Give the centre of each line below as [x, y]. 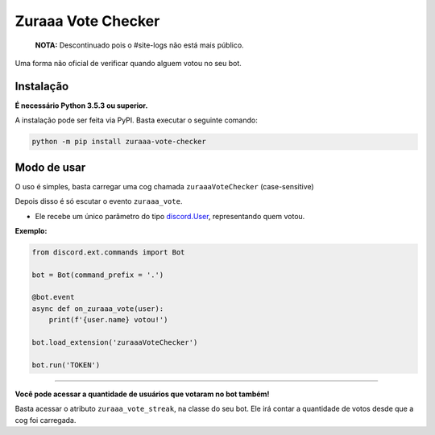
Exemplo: [31, 230]
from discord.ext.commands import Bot [108, 252]
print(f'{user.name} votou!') [108, 320]
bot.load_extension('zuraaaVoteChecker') [115, 342]
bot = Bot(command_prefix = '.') [98, 275]
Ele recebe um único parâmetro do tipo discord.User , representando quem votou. [170, 216]
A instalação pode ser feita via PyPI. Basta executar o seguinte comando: [136, 120]
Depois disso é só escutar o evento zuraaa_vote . [99, 201]
